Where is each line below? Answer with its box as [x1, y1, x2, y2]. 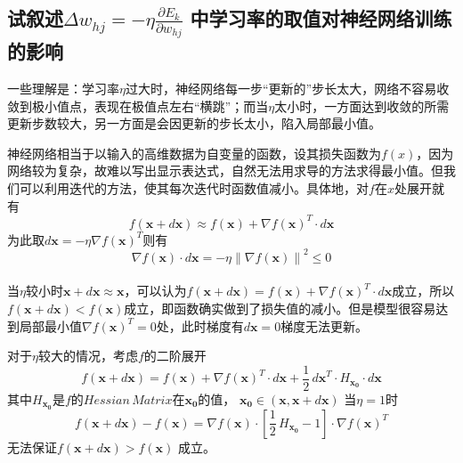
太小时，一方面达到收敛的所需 [274, 96, 450, 115]
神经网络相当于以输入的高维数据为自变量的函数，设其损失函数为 [7, 143, 381, 162]
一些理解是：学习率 [7, 79, 119, 98]
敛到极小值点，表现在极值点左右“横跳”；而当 [7, 96, 269, 115]
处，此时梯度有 [156, 316, 244, 335]
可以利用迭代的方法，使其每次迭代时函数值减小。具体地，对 [19, 179, 369, 198]
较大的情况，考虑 [37, 346, 138, 365]
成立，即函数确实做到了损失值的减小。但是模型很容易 [124, 299, 436, 317]
